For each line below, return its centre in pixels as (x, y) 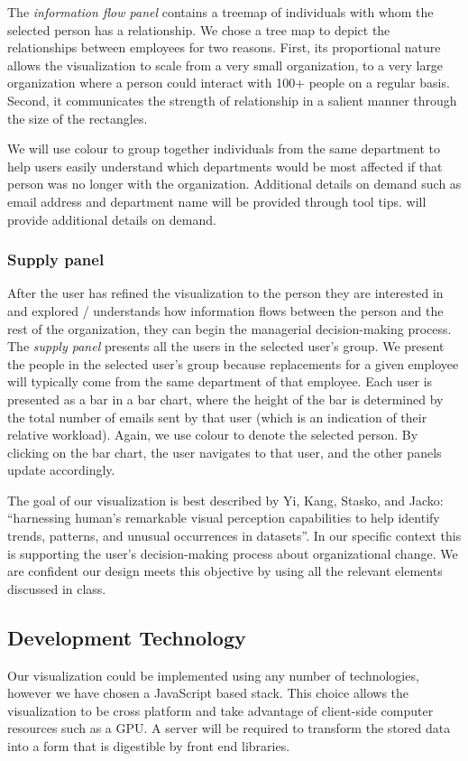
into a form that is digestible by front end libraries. (149, 746)
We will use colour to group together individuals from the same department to (224, 148)
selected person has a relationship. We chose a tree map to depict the (199, 29)
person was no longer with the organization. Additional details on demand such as (234, 184)
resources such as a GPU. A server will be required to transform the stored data (229, 728)
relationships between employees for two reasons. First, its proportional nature (224, 47)
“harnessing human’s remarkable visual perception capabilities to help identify (224, 518)
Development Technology (127, 637)
